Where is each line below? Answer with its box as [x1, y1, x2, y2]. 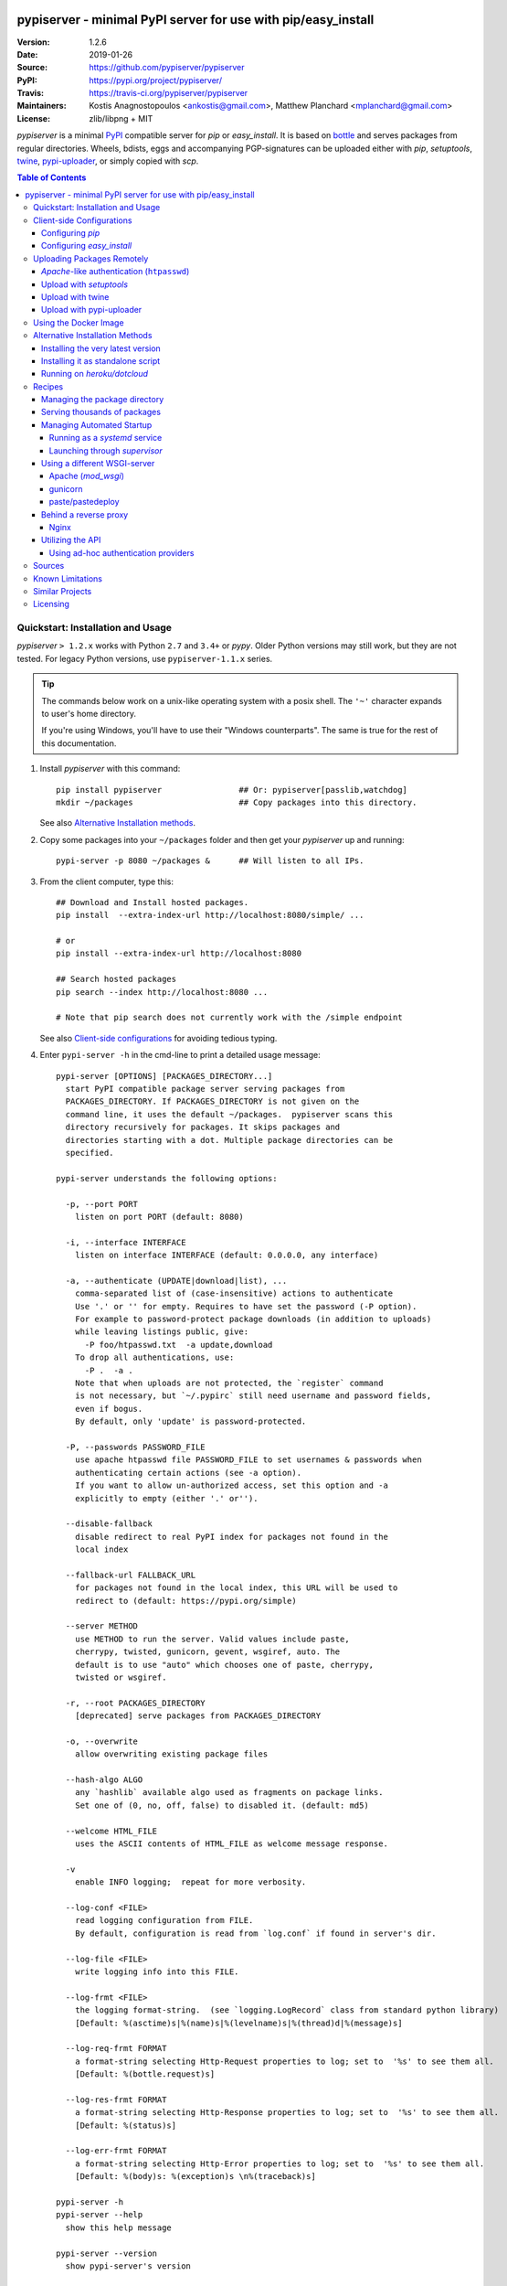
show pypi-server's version [65, 2260, 192, 2271]
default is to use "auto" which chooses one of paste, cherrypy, [74, 1660, 375, 1670]
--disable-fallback [65, 1519, 153, 1529]
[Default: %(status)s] [74, 2120, 177, 2131]
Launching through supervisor [48, 444, 164, 456]
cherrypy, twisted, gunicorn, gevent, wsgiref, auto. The [74, 1647, 341, 1657]
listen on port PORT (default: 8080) [74, 1212, 244, 1222]
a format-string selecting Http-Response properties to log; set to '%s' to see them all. [74, 2108, 500, 2118]
